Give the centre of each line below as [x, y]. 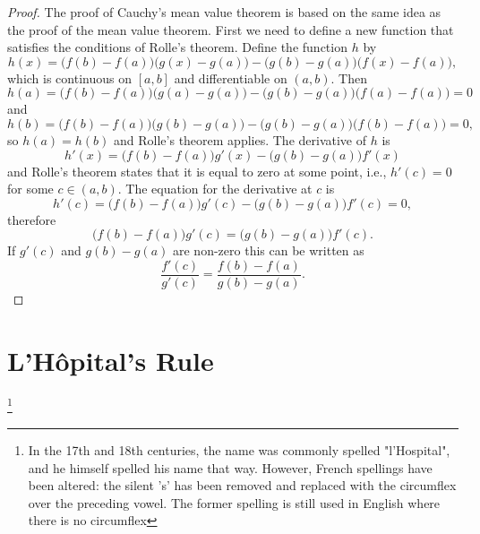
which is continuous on [69, 78]
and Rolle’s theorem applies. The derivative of [240, 139]
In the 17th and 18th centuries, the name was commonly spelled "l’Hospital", [239, 449]
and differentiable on [231, 78]
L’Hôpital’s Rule [111, 360]
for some [30, 189]
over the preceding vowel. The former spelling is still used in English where [234, 502]
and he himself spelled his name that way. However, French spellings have [230, 467]
